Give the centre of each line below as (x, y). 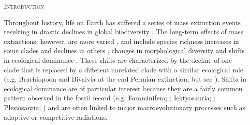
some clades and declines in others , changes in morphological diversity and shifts (124, 50)
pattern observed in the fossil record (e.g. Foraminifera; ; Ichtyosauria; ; (110, 98)
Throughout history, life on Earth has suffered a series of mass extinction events (122, 22)
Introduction (24, 6)
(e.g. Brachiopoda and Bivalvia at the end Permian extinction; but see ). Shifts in (125, 79)
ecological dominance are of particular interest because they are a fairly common (123, 88)
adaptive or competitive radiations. (56, 117)
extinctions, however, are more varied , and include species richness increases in (122, 41)
